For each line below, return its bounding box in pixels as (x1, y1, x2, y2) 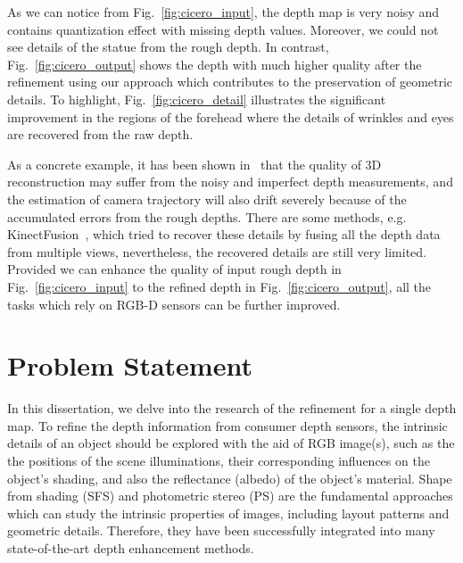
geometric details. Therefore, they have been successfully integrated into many (7, 521, 435, 540)
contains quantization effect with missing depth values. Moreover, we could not (7, 20, 439, 38)
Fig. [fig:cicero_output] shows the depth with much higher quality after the (7, 54, 422, 73)
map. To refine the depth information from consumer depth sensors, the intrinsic (7, 416, 448, 435)
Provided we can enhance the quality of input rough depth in (7, 260, 342, 278)
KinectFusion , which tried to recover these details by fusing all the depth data (7, 225, 441, 244)
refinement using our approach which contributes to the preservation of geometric (7, 72, 453, 91)
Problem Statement (7, 347, 252, 384)
